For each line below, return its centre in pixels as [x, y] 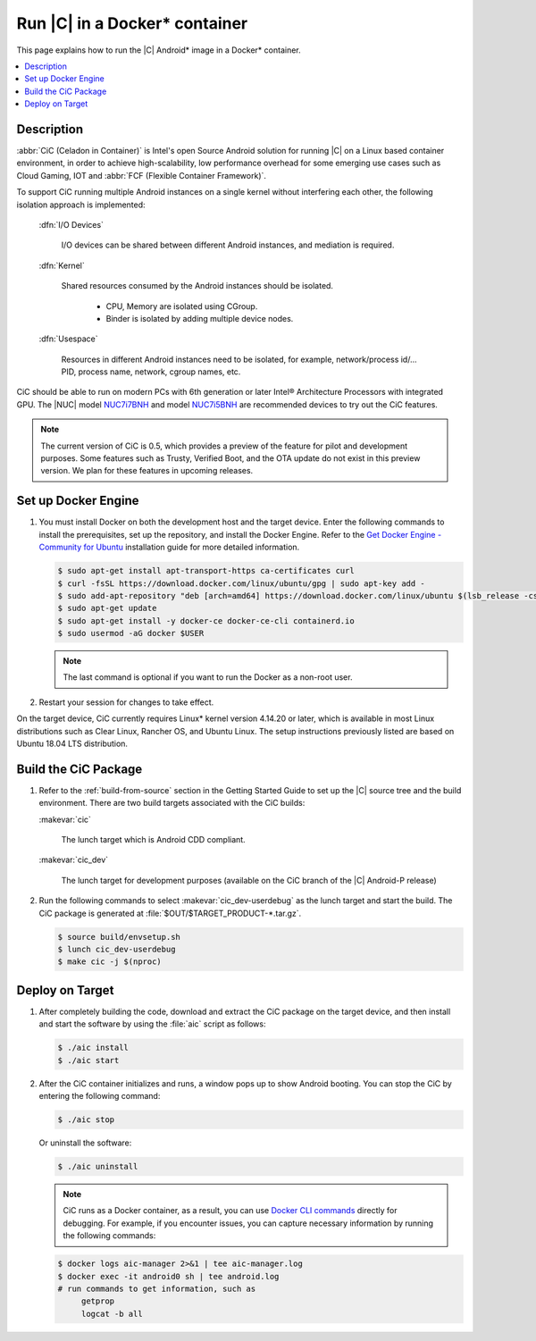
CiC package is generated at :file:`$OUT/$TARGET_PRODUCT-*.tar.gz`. [170, 913]
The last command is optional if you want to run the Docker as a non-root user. [208, 677]
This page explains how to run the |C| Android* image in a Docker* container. [159, 50]
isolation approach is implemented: [81, 205]
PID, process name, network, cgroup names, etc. [151, 372]
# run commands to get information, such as [157, 1288]
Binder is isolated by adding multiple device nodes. [200, 318]
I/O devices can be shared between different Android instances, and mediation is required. [228, 245]
